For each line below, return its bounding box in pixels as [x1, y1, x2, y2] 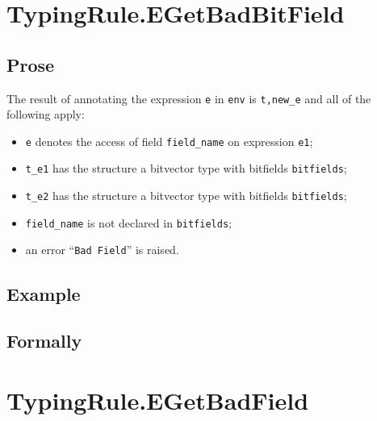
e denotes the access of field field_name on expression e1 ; [25, 132, 313, 149]
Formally [6, 328, 82, 353]
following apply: [6, 106, 85, 123]
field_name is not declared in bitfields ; [25, 214, 232, 231]
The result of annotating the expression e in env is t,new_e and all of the [6, 90, 371, 106]
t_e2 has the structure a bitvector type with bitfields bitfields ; [25, 187, 347, 204]
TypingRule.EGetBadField [6, 383, 309, 416]
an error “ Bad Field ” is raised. [25, 241, 179, 258]
